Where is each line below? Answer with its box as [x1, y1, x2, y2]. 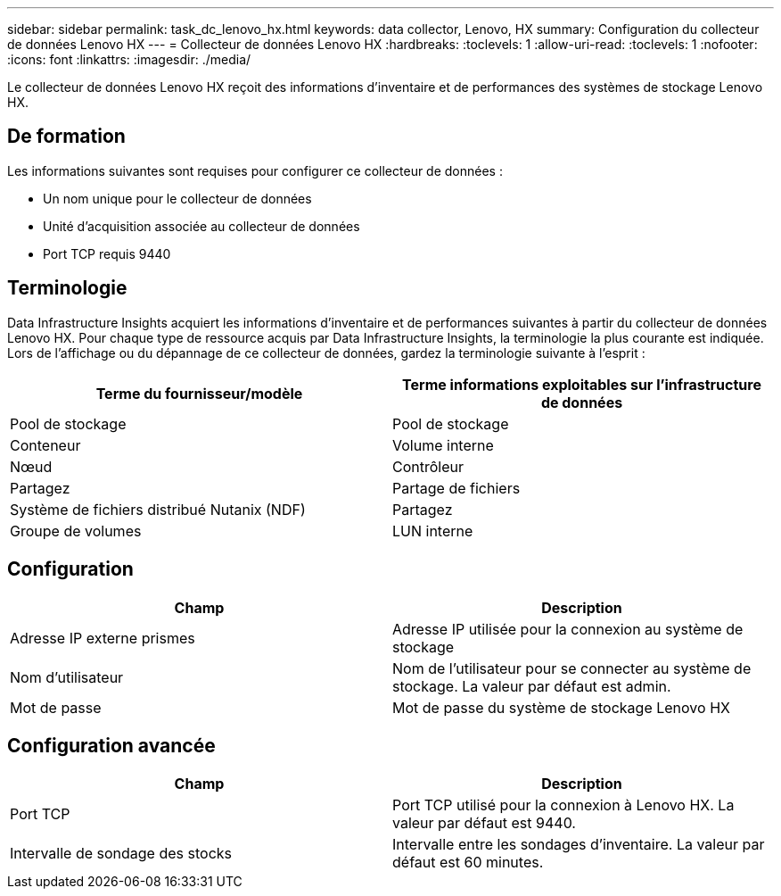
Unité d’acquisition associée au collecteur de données [43, 218, 360, 234]
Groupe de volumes [10, 521, 142, 540]
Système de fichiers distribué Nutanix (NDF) [10, 500, 306, 519]
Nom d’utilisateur [10, 668, 124, 686]
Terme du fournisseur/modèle [95, 384, 303, 402]
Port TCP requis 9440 [43, 245, 171, 261]
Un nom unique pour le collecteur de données [43, 190, 312, 206]
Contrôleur [392, 457, 464, 476]
